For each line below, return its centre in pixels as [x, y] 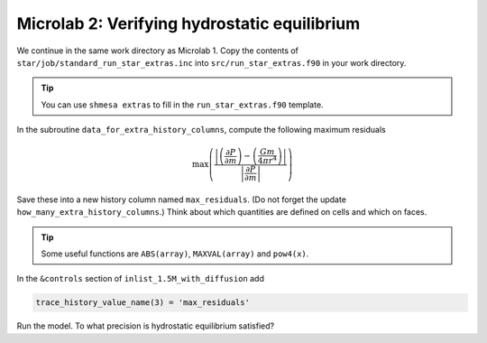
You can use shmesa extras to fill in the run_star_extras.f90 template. [182, 105]
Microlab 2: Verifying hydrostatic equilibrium [188, 23]
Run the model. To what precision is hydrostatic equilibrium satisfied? [146, 326]
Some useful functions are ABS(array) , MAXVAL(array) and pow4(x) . [175, 254]
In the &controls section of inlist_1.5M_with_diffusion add [141, 279]
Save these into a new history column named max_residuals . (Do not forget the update [182, 199]
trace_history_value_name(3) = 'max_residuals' [142, 303]
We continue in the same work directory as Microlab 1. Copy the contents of [158, 51]
